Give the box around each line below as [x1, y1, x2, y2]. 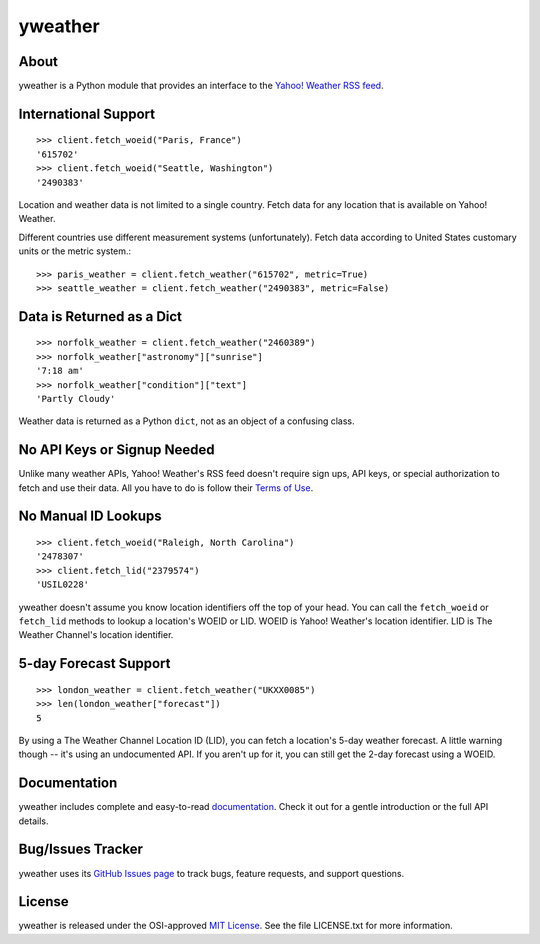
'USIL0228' [36, 579, 90, 590]
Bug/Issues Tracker [18, 841, 144, 858]
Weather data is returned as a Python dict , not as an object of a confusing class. [18, 415, 355, 427]
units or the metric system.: [18, 245, 132, 257]
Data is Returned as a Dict [18, 308, 183, 325]
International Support [18, 105, 155, 122]
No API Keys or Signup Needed [18, 441, 215, 459]
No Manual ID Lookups [18, 508, 162, 525]
